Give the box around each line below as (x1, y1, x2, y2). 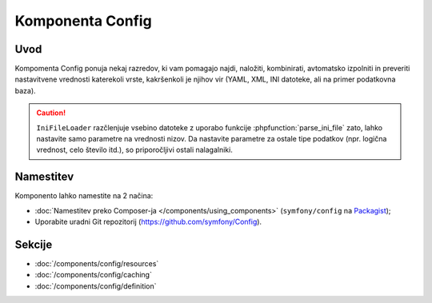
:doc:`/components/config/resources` (34, 259, 159, 268)
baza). (14, 86, 36, 95)
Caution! (36, 108, 66, 118)
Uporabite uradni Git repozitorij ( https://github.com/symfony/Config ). (34, 217, 262, 227)
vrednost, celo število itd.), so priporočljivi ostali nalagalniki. (36, 145, 234, 155)
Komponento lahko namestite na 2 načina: (14, 191, 154, 201)
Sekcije (14, 237, 53, 251)
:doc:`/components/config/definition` (34, 281, 157, 291)
